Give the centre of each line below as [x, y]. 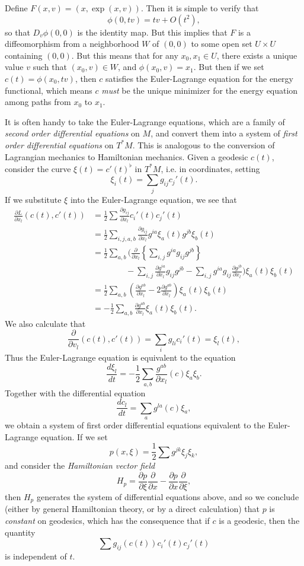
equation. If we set [74, 436]
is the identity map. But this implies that [152, 32]
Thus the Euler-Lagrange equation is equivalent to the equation [120, 357]
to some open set [222, 44]
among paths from [38, 102]
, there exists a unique [257, 55]
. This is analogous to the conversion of [204, 144]
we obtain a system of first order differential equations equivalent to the [135, 425]
